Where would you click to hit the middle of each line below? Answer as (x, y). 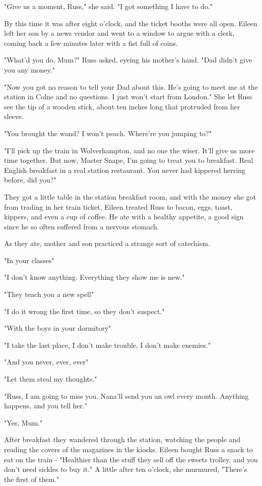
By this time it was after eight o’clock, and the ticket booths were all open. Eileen (131, 23)
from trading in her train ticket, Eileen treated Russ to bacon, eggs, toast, (118, 206)
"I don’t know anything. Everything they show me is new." (94, 277)
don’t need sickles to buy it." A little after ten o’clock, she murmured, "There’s (126, 469)
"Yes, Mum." (23, 422)
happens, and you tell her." (46, 406)
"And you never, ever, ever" (46, 362)
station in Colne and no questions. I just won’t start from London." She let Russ (128, 97)
